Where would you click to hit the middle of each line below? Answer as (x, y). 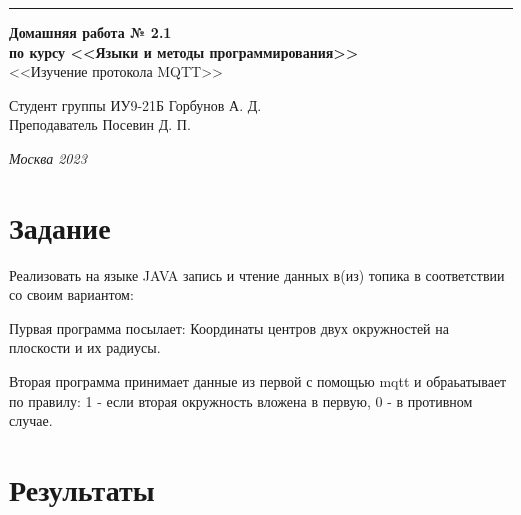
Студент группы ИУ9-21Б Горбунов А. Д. (135, 104)
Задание (60, 226)
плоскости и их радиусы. (85, 347)
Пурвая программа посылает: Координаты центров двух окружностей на (229, 327)
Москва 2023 (48, 157)
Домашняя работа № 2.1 (90, 32)
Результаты (82, 489)
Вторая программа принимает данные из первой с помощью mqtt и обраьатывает (258, 381)
